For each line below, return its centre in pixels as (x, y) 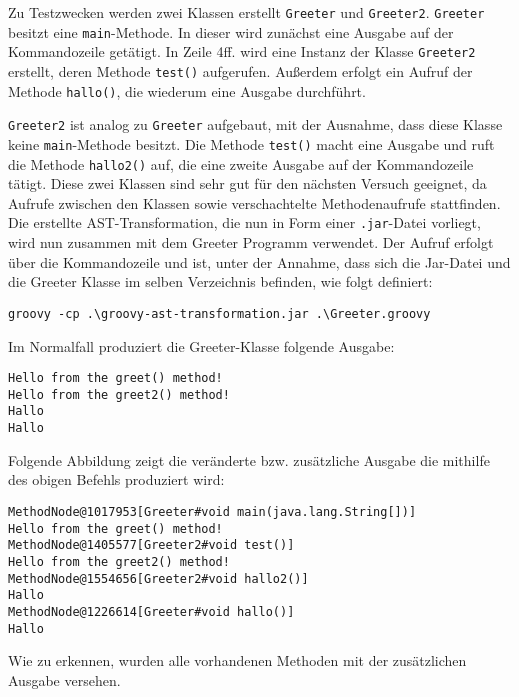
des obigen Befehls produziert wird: (116, 479)
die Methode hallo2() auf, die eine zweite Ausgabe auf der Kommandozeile (241, 163)
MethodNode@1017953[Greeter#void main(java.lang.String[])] (212, 511)
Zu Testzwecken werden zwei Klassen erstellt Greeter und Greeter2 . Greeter (246, 12)
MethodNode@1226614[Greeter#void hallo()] (151, 611)
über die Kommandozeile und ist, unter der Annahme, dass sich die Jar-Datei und (259, 261)
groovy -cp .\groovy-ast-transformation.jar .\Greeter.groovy (219, 313)
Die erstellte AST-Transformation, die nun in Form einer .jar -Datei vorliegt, (244, 222)
